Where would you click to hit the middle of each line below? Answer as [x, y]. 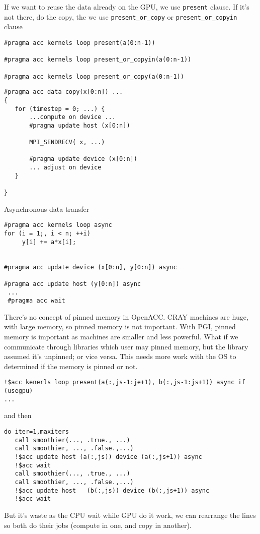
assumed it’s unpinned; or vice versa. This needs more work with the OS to [120, 356]
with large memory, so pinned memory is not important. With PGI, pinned [120, 327]
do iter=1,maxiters [36, 432]
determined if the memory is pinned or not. [71, 366]
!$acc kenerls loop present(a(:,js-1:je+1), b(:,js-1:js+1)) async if [125, 382]
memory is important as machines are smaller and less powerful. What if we [121, 337]
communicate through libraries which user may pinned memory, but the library [126, 346]
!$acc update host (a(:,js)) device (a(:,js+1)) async [108, 457]
